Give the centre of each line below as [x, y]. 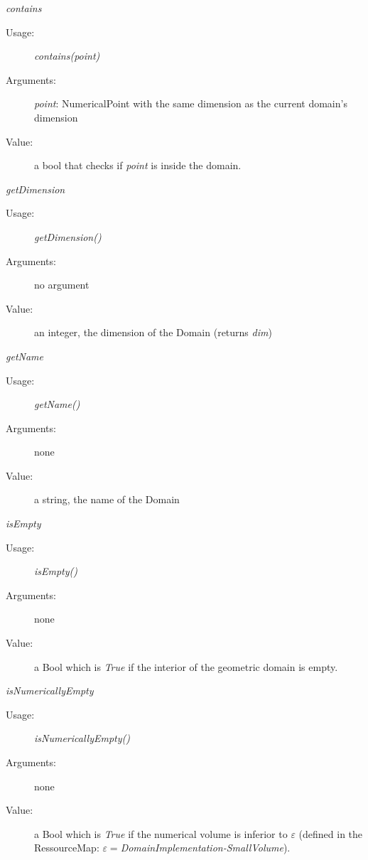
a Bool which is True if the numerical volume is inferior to [161, 833]
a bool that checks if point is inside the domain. [138, 165]
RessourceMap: [67, 848]
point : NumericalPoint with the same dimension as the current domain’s [191, 103]
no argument [62, 285]
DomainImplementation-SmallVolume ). [205, 848]
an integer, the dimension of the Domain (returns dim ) [153, 332]
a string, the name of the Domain [107, 499]
